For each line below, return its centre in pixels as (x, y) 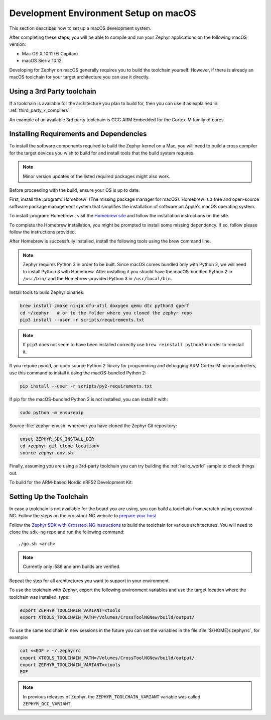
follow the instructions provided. (43, 232)
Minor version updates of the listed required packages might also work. (97, 176)
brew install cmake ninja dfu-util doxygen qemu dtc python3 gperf (105, 306)
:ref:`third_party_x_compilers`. (40, 110)
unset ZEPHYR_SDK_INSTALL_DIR (57, 439)
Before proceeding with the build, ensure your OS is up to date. (75, 190)
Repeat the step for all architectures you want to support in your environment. (90, 581)
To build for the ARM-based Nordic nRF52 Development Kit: (71, 483)
